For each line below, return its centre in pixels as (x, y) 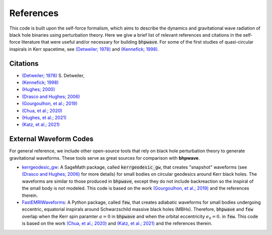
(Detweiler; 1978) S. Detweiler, (53, 75)
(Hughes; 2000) (39, 89)
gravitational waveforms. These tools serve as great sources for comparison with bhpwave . (105, 158)
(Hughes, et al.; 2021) (44, 117)
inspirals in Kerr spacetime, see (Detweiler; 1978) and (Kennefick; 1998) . (84, 49)
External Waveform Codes (51, 139)
